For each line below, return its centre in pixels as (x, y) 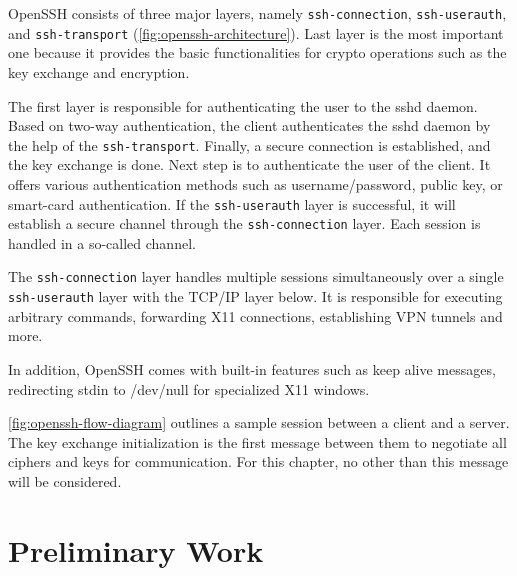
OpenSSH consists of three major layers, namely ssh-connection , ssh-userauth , (257, 13)
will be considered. (65, 480)
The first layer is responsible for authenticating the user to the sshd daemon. (243, 105)
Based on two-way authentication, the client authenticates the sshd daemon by (249, 125)
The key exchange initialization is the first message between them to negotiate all (257, 441)
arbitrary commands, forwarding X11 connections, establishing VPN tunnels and (255, 315)
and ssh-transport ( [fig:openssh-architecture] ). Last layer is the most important (256, 32)
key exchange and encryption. (99, 71)
